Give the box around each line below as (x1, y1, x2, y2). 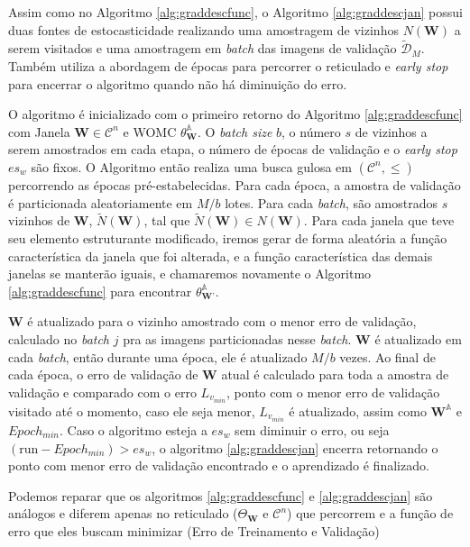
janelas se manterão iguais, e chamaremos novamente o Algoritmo (8, 264, 372, 283)
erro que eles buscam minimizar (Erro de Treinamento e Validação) (8, 521, 380, 540)
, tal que (143, 211, 190, 230)
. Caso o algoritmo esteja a (60, 420, 207, 439)
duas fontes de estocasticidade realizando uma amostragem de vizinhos (8, 20, 399, 39)
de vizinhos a (355, 122, 428, 141)
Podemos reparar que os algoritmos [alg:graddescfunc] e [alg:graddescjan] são (8, 486, 433, 505)
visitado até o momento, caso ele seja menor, (8, 401, 255, 420)
